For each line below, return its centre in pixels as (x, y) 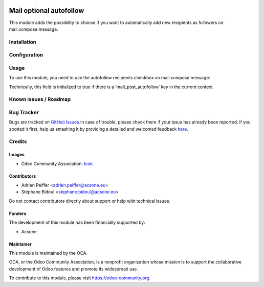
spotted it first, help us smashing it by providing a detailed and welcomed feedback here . (99, 129)
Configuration (26, 55)
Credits (18, 142)
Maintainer (20, 244)
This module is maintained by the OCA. (48, 253)
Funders (18, 214)
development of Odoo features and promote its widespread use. (74, 269)
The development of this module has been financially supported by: (77, 222)
